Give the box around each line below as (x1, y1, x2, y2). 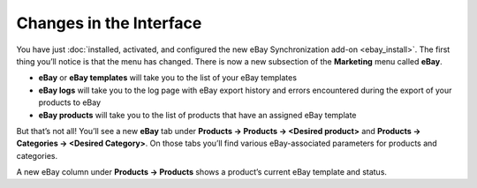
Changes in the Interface (16, 13, 202, 33)
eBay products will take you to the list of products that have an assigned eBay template (38, 109, 357, 120)
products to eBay (38, 97, 102, 108)
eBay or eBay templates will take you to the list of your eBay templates (38, 72, 298, 83)
